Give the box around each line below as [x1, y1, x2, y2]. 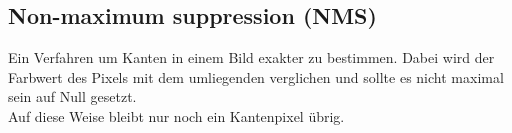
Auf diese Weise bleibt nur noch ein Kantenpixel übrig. [8, 105, 345, 126]
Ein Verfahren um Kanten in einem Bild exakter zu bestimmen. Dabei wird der [8, 47, 495, 68]
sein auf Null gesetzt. [8, 86, 137, 107]
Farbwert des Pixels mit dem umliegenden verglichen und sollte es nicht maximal [8, 66, 504, 87]
